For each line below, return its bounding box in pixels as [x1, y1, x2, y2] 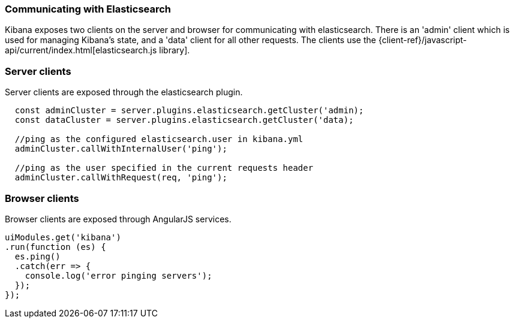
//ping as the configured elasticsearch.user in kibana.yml [14, 134, 303, 144]
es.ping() [14, 251, 61, 261]
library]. [159, 45, 190, 56]
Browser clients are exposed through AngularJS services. [5, 213, 232, 224]
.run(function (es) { [5, 242, 106, 252]
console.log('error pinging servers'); [25, 270, 212, 280]
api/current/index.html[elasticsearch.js [5, 45, 157, 56]
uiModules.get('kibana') [5, 232, 121, 242]
